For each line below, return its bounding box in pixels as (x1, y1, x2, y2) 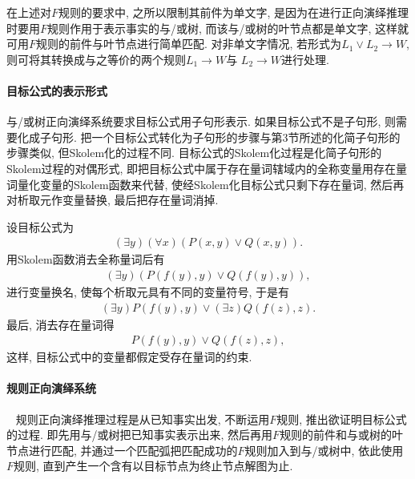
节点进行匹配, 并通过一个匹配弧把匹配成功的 (6, 441, 238, 458)
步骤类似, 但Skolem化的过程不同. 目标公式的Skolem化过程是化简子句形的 (6, 144, 382, 161)
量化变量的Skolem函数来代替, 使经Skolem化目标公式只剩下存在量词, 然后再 (17, 175, 405, 192)
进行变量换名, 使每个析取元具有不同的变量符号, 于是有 (6, 283, 290, 300)
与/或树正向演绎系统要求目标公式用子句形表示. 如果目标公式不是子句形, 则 (6, 113, 397, 130)
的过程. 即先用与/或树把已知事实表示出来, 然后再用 (6, 426, 273, 443)
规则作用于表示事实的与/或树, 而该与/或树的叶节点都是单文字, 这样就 (47, 19, 409, 36)
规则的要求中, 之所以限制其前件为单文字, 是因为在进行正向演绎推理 (58, 4, 409, 20)
